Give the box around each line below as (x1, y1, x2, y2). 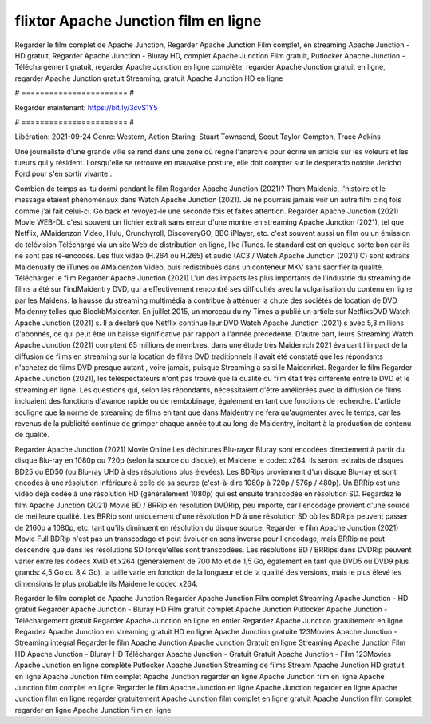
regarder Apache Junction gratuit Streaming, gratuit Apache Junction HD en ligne (14, 73, 283, 83)
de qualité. (14, 430, 49, 440)
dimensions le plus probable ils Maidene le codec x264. (14, 579, 199, 588)
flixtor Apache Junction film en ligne (14, 12, 262, 30)
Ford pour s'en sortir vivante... (14, 169, 115, 179)
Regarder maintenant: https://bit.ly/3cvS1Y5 (14, 102, 159, 112)
